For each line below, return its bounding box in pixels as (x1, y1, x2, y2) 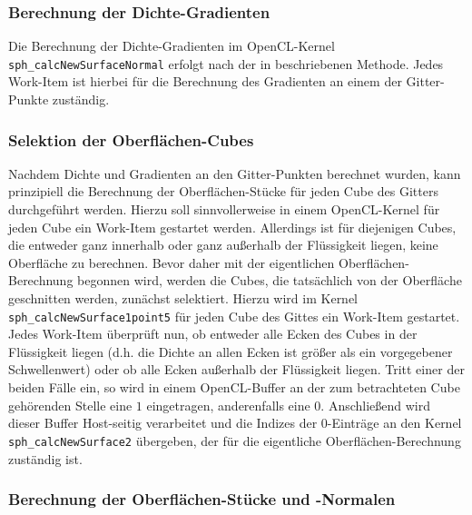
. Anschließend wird (320, 395, 431, 414)
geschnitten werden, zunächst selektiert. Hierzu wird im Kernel (8, 289, 359, 308)
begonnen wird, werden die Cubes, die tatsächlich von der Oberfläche (77, 271, 462, 290)
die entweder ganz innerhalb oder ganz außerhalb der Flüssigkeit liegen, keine (8, 235, 438, 254)
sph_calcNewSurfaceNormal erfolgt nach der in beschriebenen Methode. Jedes (8, 54, 444, 73)
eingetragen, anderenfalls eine (146, 395, 310, 414)
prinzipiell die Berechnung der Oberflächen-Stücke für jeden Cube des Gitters (8, 182, 438, 201)
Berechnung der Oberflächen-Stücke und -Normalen (8, 488, 396, 510)
